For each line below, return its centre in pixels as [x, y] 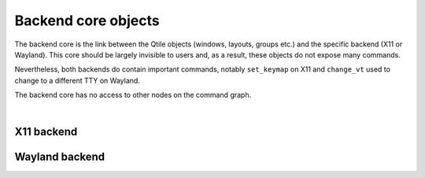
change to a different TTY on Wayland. [78, 80]
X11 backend [46, 132]
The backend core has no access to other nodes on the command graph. [133, 95]
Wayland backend [60, 157]
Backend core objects [87, 20]
